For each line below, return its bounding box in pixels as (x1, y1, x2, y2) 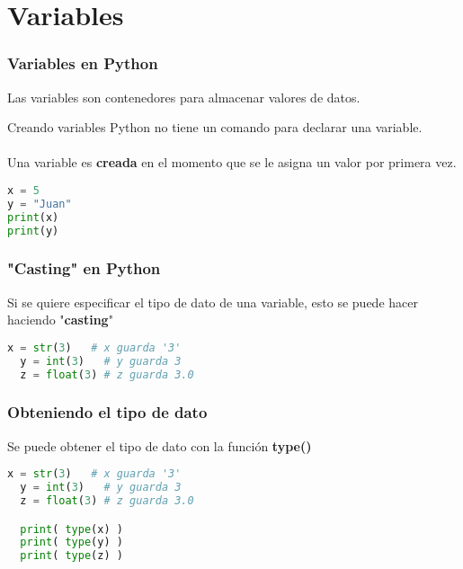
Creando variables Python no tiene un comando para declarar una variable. (7, 118, 423, 137)
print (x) (7, 210, 59, 224)
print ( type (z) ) (20, 549, 123, 563)
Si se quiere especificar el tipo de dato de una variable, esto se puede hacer (7, 292, 418, 311)
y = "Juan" (7, 197, 72, 210)
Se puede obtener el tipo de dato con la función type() (7, 436, 312, 455)
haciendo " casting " (7, 310, 113, 329)
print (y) (7, 224, 59, 237)
